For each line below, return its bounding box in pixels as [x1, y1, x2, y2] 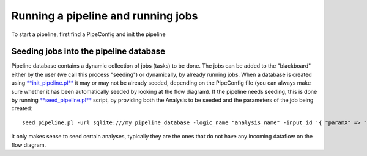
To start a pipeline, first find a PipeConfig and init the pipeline [11, 30, 166, 38]
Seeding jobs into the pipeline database [11, 46, 165, 57]
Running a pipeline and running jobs [11, 9, 198, 23]
